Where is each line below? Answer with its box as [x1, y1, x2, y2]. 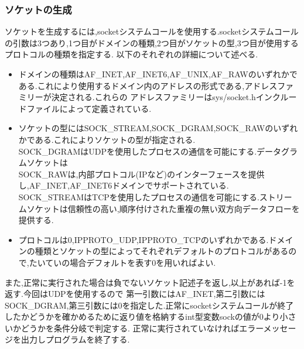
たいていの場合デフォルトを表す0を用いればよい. [29, 256, 216, 268]
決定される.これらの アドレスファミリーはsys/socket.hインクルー [51, 91, 297, 103]
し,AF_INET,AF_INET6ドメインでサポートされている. [18, 179, 229, 191]
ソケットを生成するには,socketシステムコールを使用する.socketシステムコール [5, 25, 299, 37]
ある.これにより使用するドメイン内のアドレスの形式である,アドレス [18, 79, 278, 91]
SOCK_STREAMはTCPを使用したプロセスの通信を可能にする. [18, 190, 259, 203]
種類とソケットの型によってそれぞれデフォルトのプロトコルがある [35, 245, 289, 257]
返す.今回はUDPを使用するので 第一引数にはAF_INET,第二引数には [5, 288, 265, 300]
